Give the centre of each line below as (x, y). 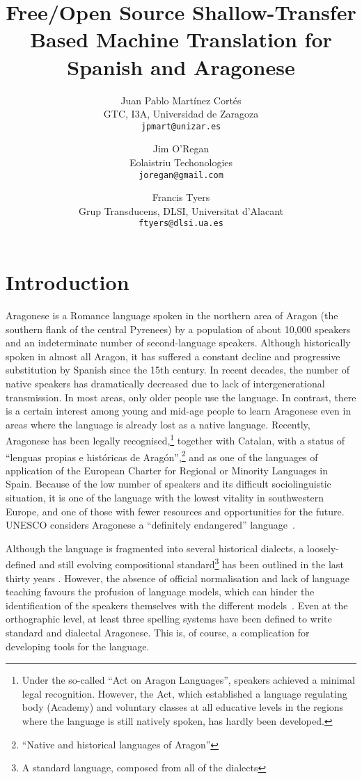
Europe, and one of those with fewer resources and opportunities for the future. (175, 511)
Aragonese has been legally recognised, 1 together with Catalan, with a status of (175, 439)
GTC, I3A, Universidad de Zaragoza (181, 114)
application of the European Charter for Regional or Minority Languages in (167, 470)
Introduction (68, 282)
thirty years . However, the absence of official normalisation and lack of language (178, 578)
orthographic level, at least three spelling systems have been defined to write (169, 619)
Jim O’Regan (181, 148)
